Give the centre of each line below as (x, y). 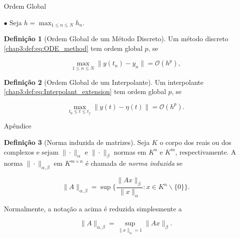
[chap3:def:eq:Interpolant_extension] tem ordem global (85, 91)
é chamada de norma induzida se (134, 163)
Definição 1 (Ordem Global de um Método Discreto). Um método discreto (116, 39)
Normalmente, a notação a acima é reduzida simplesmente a (93, 208)
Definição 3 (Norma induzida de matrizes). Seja (77, 142)
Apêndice (18, 126)
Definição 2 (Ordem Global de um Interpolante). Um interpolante (104, 82)
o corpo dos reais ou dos (196, 142)
